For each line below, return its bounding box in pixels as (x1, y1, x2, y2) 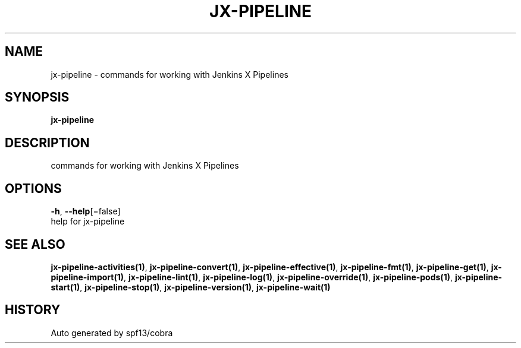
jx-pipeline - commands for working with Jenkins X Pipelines (51, 69, 288, 80)
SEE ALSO (5, 236, 65, 252)
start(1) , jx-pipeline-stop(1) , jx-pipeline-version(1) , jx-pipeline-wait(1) (51, 281, 331, 292)
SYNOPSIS (5, 90, 70, 105)
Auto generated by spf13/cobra (51, 327, 173, 338)
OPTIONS (5, 181, 62, 196)
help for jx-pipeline (51, 216, 125, 227)
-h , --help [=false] (51, 206, 121, 217)
